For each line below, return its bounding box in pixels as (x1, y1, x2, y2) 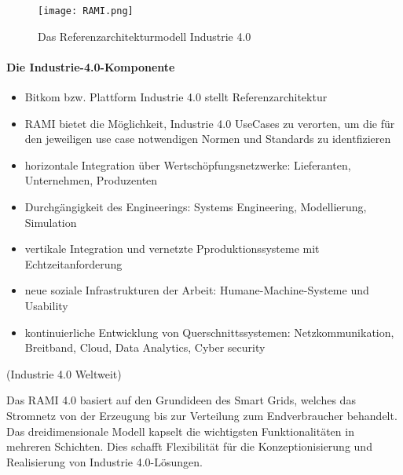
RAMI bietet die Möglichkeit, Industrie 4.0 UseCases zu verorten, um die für (24, 115, 395, 131)
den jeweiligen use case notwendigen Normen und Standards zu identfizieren (24, 130, 391, 147)
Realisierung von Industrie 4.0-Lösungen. (6, 453, 203, 470)
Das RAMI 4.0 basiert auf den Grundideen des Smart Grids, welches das (6, 392, 356, 408)
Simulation (24, 214, 77, 230)
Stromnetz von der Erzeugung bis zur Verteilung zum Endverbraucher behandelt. (6, 407, 398, 423)
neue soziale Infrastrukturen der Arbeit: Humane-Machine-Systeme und (24, 282, 369, 298)
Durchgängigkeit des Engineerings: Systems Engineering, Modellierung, (24, 199, 367, 215)
